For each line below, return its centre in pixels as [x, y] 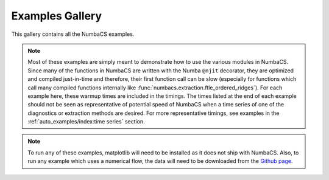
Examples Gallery [57, 16]
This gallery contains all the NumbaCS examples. [73, 34]
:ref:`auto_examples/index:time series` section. [87, 122]
